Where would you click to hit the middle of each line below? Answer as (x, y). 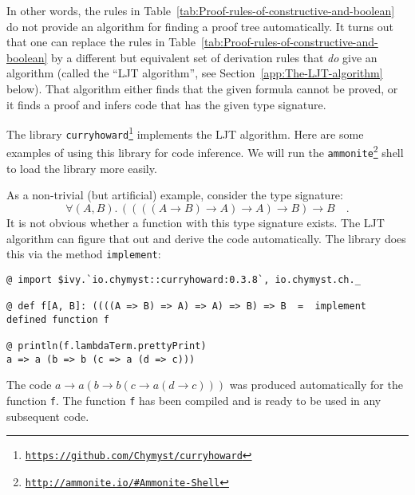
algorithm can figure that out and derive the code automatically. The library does (206, 238)
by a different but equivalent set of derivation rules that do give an (214, 57)
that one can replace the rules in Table (101, 42)
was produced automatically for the (316, 385)
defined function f (58, 319)
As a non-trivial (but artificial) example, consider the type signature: (175, 195)
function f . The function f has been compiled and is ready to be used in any (194, 400)
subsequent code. (48, 416)
